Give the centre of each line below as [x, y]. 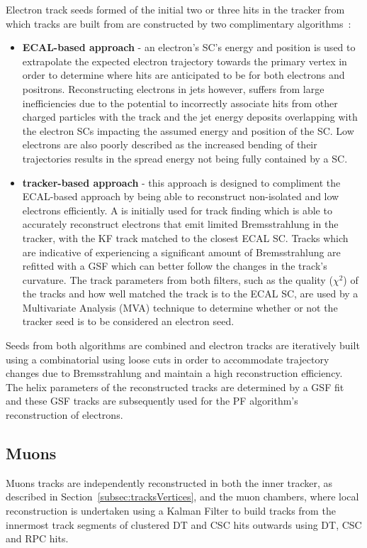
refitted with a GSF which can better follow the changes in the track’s [175, 266]
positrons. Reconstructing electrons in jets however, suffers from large [173, 88]
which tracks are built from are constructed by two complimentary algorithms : [179, 23]
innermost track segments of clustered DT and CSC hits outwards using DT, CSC [184, 524]
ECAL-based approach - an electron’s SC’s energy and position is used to [189, 47]
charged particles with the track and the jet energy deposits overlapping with [190, 117]
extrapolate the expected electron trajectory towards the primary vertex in [185, 61]
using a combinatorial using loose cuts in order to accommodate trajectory [168, 359]
